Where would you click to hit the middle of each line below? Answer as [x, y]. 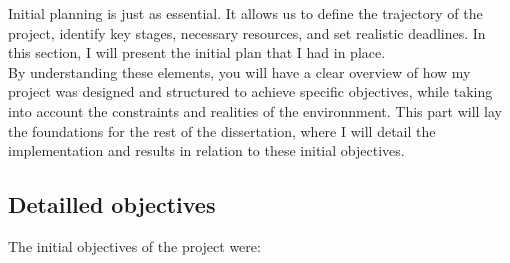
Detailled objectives [112, 204]
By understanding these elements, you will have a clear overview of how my [239, 71]
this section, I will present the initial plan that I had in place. [197, 52]
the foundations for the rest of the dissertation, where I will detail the [222, 130]
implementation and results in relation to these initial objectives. [206, 150]
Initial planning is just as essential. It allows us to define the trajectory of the [245, 13]
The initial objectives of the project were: [134, 245]
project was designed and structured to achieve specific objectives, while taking [250, 91]
